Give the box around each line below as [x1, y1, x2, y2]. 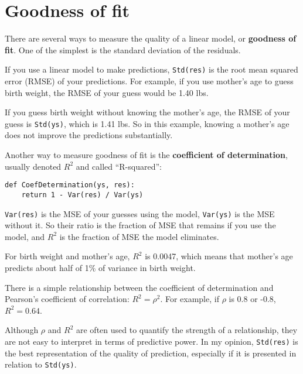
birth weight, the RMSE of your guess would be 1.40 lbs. [5, 86, 209, 98]
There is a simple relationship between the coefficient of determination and [5, 281, 274, 293]
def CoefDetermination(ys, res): [5, 181, 135, 190]
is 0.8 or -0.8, [229, 293, 276, 305]
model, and [5, 230, 45, 242]
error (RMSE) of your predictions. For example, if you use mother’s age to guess [5, 74, 294, 87]
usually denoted [5, 160, 62, 172]
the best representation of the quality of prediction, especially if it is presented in [5, 346, 297, 359]
